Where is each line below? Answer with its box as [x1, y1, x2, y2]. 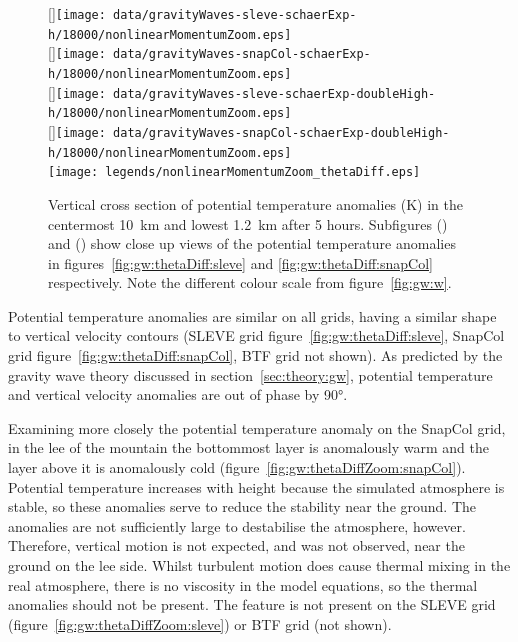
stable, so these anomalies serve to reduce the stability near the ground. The [8, 496, 477, 517]
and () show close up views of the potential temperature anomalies [48, 233, 456, 254]
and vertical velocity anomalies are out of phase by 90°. [8, 384, 348, 405]
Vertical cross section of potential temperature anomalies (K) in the [48, 193, 464, 214]
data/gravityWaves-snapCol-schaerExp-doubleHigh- [113, 125, 450, 140]
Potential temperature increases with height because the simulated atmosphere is [8, 476, 505, 497]
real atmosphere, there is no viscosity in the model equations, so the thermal [8, 574, 478, 595]
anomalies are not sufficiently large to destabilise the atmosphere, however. [8, 515, 466, 536]
